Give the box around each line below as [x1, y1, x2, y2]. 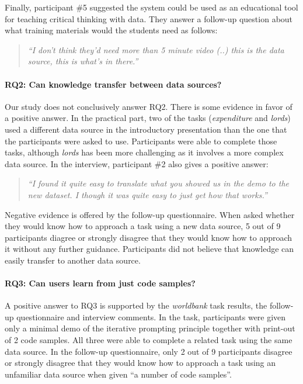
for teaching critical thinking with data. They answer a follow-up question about [5, 12, 293, 25]
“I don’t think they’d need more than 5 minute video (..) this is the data [27, 43, 284, 56]
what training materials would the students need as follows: [5, 24, 218, 36]
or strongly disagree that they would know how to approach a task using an [5, 357, 276, 369]
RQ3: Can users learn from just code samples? [5, 277, 196, 289]
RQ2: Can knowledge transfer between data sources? [5, 78, 222, 90]
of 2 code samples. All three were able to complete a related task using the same [5, 334, 292, 346]
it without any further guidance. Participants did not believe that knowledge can [5, 243, 294, 255]
